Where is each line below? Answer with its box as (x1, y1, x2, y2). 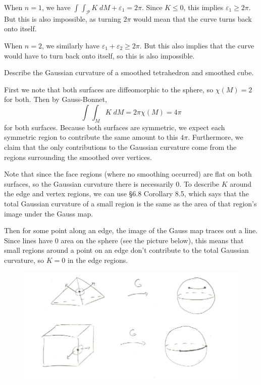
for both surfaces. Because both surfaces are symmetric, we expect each (4, 122, 225, 132)
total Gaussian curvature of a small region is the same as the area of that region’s (4, 198, 257, 208)
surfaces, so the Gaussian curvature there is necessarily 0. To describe (4, 178, 220, 189)
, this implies (183, 2, 224, 12)
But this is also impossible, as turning (4, 13, 121, 24)
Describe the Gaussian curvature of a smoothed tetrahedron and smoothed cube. (4, 67, 254, 78)
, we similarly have (41, 40, 99, 50)
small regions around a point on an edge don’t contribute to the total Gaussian (4, 245, 249, 255)
